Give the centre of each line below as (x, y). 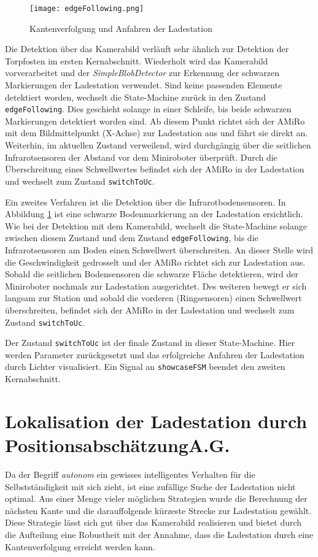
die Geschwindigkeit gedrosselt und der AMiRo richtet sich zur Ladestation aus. (155, 262)
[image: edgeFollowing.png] (87, 9)
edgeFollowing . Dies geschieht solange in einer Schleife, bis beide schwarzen (148, 109)
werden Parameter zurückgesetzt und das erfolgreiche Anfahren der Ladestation (155, 354)
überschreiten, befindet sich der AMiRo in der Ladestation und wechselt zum (150, 309)
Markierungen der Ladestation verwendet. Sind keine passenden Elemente (144, 85)
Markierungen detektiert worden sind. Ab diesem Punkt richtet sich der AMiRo (155, 121)
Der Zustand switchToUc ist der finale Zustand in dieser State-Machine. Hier (150, 343)
